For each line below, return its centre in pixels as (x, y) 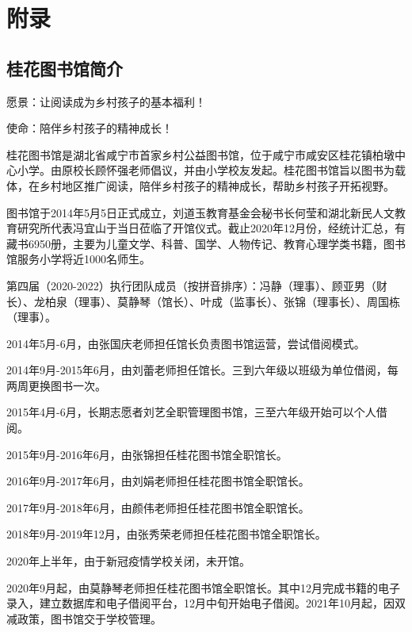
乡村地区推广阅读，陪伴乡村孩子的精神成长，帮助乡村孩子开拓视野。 (217, 185)
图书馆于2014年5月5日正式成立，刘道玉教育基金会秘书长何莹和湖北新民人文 (200, 212)
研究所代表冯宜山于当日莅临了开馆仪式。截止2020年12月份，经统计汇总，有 (211, 228)
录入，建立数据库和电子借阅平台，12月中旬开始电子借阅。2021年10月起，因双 (206, 603)
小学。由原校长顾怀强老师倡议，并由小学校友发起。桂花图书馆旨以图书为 (206, 170)
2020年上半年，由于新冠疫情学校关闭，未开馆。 (128, 561)
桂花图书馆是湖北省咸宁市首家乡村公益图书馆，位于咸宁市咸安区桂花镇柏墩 (200, 154)
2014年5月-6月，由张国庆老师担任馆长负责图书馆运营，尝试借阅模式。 (186, 343)
